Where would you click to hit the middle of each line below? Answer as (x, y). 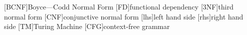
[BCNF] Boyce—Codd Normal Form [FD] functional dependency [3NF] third (119, 6)
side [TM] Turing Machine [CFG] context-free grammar (87, 26)
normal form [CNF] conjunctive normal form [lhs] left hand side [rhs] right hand (124, 16)
